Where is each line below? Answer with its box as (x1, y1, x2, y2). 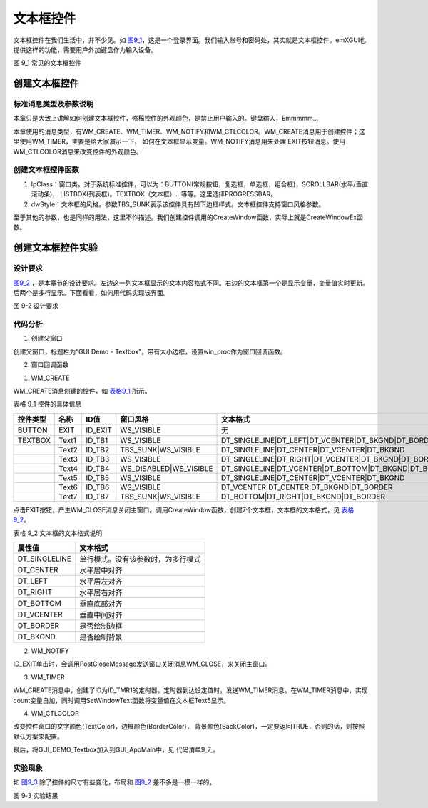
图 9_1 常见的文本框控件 (13, 59, 82, 67)
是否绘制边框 (79, 621, 123, 631)
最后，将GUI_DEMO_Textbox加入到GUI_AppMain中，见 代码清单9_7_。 (13, 745, 220, 754)
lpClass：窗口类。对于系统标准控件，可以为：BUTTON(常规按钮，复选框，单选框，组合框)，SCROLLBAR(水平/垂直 (31, 179, 369, 189)
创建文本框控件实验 (13, 241, 98, 254)
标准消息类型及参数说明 (13, 99, 94, 109)
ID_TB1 (86, 435, 108, 445)
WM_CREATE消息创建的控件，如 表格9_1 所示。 (13, 386, 151, 395)
